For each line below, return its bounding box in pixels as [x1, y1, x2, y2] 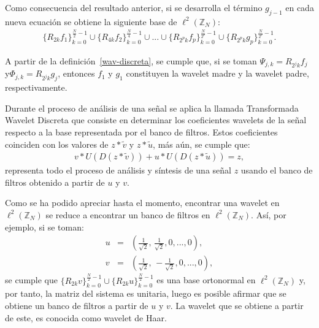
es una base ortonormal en [156, 273, 256, 286]
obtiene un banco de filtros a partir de [5, 299, 148, 311]
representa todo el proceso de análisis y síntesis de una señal [5, 164, 231, 177]
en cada [285, 1, 314, 13]
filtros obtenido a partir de [5, 175, 105, 188]
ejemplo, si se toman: [5, 220, 84, 233]
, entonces [58, 67, 95, 80]
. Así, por [251, 208, 286, 221]
